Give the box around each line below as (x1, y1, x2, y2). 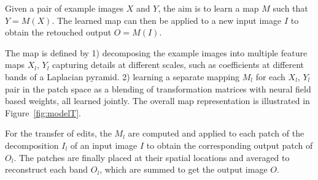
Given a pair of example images (5, 2, 124, 14)
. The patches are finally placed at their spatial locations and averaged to (14, 151, 290, 163)
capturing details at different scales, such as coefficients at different (52, 58, 304, 71)
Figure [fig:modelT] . (5, 106, 81, 119)
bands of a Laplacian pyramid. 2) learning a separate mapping (5, 70, 240, 83)
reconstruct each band (5, 163, 88, 176)
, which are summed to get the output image (99, 163, 268, 176)
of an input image (70, 138, 138, 151)
